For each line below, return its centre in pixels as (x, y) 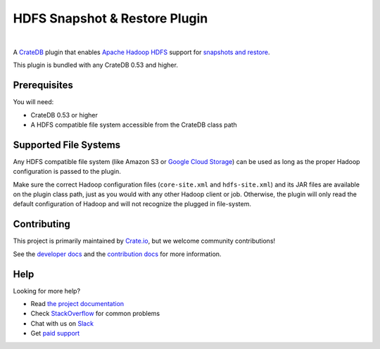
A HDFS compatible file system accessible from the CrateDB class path (134, 125)
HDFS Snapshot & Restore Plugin (110, 18)
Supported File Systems (67, 145)
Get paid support (55, 334)
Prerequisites (43, 85)
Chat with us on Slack (62, 323)
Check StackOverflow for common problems (95, 314)
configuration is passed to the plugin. (67, 172)
